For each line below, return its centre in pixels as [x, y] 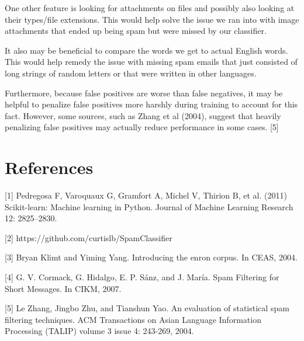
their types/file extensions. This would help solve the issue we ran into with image [152, 19]
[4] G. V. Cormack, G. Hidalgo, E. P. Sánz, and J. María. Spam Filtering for [142, 277]
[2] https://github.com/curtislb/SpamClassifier [89, 237]
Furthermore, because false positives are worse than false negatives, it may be [144, 93]
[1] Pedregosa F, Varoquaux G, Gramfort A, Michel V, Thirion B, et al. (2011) [146, 195]
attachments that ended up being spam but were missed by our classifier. [136, 31]
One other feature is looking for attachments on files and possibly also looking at [150, 8]
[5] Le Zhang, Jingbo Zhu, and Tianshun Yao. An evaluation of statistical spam [147, 308]
